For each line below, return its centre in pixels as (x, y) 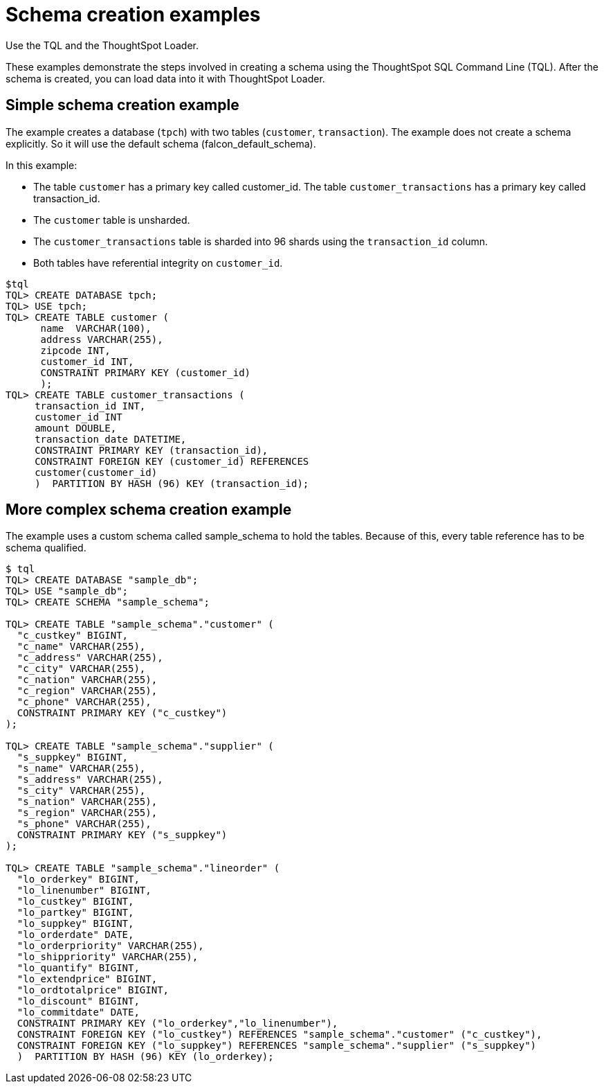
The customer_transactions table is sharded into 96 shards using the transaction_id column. (261, 241)
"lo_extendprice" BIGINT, (87, 979)
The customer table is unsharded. (112, 220)
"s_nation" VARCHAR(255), (87, 802)
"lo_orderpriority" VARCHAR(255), (110, 946)
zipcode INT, (75, 350)
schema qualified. (46, 548)
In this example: (42, 165)
